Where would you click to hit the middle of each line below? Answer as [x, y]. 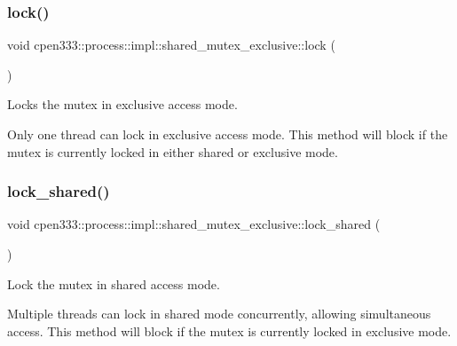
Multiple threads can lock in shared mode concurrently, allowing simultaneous [219, 314]
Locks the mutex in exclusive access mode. [122, 104]
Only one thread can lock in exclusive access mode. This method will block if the [228, 134]
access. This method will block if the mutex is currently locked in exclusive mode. [229, 330]
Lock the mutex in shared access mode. [114, 283]
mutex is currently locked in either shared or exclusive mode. [173, 151]
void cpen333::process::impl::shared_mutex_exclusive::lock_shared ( [194, 224]
